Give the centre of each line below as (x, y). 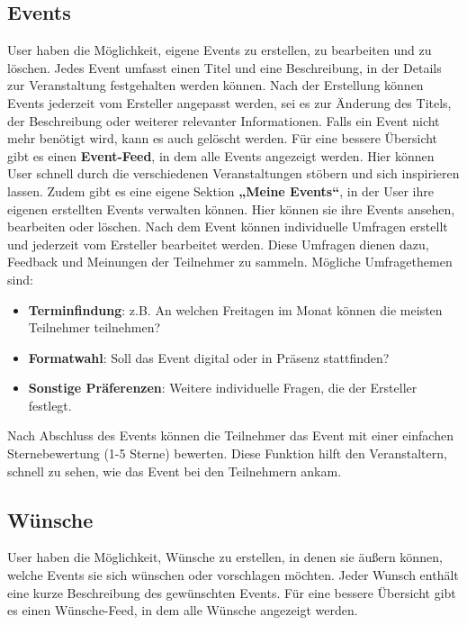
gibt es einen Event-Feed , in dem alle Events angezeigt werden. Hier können (221, 155)
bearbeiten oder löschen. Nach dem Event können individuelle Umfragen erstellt (228, 226)
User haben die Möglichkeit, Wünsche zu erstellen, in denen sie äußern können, (225, 557)
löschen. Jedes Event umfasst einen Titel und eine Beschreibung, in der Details (225, 67)
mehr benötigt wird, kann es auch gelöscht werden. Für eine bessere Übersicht (223, 138)
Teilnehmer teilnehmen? (94, 327)
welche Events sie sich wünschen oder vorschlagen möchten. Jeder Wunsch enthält (233, 575)
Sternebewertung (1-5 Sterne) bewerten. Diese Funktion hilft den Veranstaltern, (227, 453)
